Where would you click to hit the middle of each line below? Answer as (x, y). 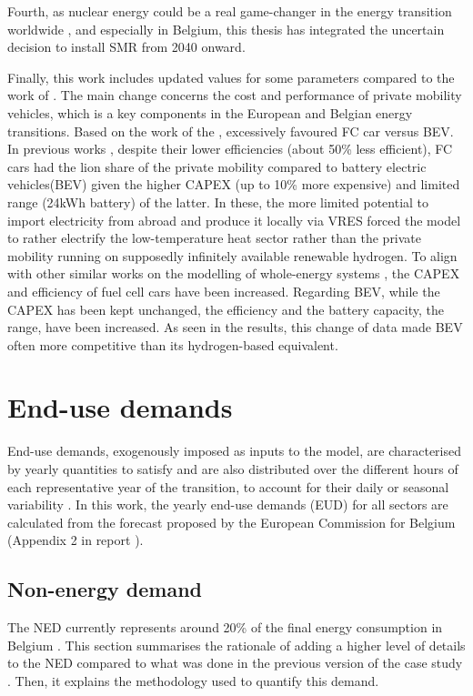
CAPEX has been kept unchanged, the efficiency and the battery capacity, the (226, 309)
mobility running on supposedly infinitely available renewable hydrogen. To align (232, 255)
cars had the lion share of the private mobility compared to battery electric (217, 166)
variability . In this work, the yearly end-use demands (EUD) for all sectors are (228, 504)
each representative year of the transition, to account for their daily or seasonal (228, 486)
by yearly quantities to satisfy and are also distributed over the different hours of (233, 469)
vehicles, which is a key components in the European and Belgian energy (210, 112)
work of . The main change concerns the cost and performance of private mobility (235, 95)
